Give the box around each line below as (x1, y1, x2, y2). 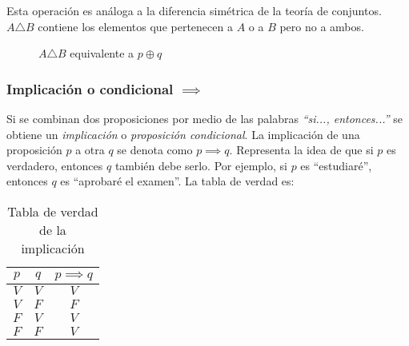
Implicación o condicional (6, 78, 174, 98)
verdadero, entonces (6, 157, 103, 173)
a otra (75, 141, 105, 158)
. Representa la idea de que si (229, 141, 374, 158)
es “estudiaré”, (300, 157, 372, 173)
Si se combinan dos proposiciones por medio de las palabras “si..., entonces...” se (6, 110, 403, 126)
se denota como (117, 141, 193, 158)
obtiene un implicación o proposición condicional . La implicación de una (6, 125, 360, 142)
